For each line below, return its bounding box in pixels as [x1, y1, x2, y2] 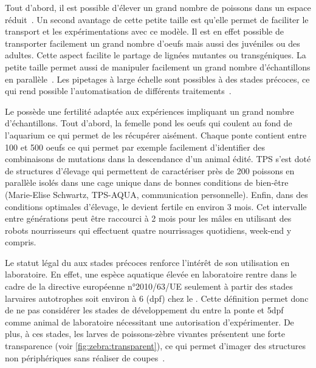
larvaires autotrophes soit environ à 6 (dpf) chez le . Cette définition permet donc [5, 291, 309, 304]
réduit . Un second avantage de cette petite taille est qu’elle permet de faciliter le [5, 13, 309, 26]
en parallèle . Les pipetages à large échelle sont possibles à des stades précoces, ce [5, 72, 310, 85]
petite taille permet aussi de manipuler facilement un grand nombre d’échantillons [5, 60, 311, 73]
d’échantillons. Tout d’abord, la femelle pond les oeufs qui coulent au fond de [5, 117, 292, 129]
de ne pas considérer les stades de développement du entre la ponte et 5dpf [5, 304, 284, 316]
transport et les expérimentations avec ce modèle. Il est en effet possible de [5, 25, 284, 38]
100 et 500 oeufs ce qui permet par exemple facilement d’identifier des [5, 140, 266, 153]
